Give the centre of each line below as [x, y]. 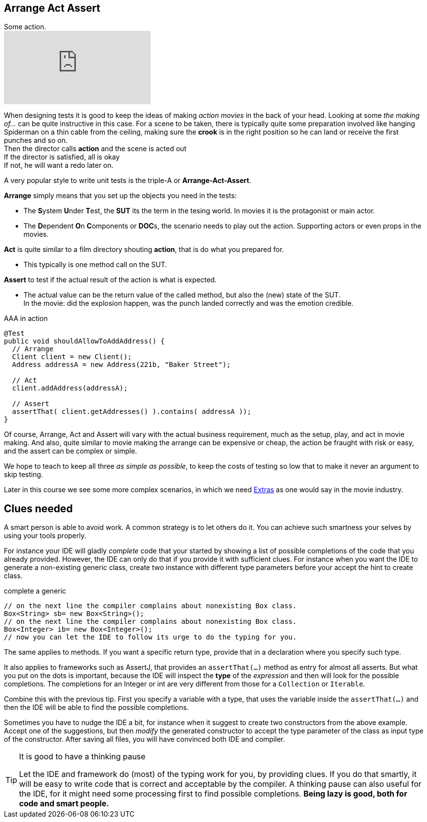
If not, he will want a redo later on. [59, 165]
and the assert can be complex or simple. [71, 451]
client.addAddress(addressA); [70, 388]
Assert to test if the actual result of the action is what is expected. [110, 280]
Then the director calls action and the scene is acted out [95, 149]
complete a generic [35, 591]
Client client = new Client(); [72, 357]
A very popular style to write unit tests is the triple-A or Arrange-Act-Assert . [128, 181]
